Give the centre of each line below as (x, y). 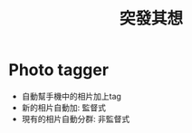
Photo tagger (59, 70)
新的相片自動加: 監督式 (63, 107)
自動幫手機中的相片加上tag (71, 96)
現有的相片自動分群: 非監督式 (76, 119)
